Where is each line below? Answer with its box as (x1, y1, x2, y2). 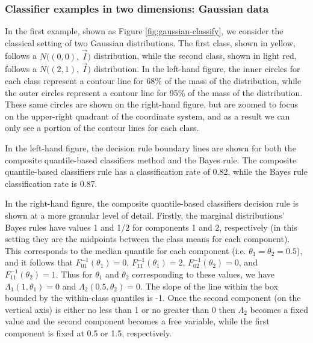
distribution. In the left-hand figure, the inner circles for (93, 62, 300, 75)
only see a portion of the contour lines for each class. (5, 121, 199, 134)
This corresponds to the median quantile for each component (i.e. (5, 244, 246, 256)
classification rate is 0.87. (5, 177, 98, 189)
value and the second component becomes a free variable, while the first (5, 315, 270, 327)
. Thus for (55, 267, 93, 280)
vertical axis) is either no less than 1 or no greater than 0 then (5, 303, 235, 315)
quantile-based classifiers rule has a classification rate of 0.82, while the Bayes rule (5, 165, 308, 178)
